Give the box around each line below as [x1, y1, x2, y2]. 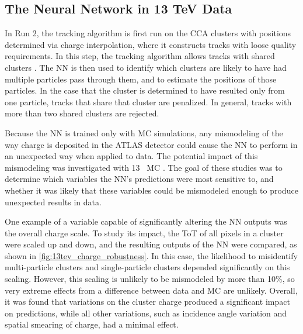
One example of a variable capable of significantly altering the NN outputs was [5, 215, 287, 228]
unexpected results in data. [5, 195, 102, 208]
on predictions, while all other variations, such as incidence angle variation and [5, 307, 287, 319]
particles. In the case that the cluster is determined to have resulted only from [5, 84, 285, 97]
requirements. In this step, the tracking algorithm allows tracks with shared [5, 50, 275, 62]
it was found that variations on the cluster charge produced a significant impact [5, 295, 290, 308]
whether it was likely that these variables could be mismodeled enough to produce [5, 184, 298, 196]
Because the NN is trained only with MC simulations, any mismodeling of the [5, 126, 283, 139]
